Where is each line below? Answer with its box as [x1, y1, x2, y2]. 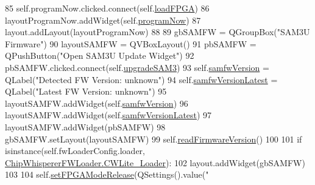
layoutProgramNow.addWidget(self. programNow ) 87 [5, 13, 201, 26]
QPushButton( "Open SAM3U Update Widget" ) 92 [5, 49, 194, 62]
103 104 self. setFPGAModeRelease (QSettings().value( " [5, 168, 209, 181]
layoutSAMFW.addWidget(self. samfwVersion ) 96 [5, 96, 188, 109]
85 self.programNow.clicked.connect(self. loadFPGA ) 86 [5, 2, 210, 14]
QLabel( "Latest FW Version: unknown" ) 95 [5, 85, 167, 98]
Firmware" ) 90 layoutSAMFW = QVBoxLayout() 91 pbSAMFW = [5, 37, 257, 50]
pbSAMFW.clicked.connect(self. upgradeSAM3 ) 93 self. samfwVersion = [5, 61, 269, 73]
